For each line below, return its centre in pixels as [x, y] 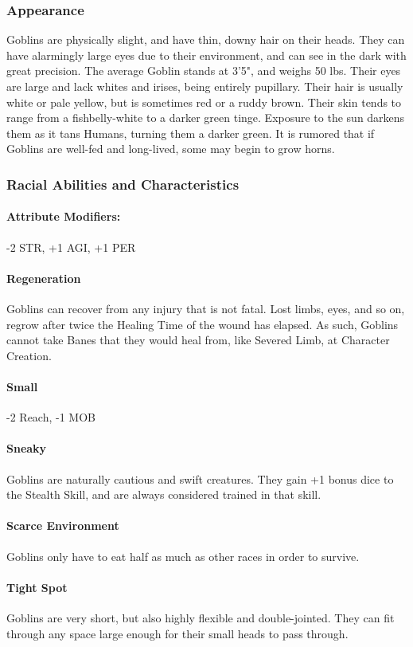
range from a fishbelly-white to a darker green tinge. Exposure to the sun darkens [206, 118]
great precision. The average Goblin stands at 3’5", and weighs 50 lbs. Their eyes [204, 71]
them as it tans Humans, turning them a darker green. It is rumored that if [191, 133]
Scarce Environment [63, 525]
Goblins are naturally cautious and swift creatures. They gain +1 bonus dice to [200, 478]
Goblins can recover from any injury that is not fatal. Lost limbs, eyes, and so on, [206, 308]
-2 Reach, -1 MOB [51, 417]
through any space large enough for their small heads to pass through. [177, 633]
